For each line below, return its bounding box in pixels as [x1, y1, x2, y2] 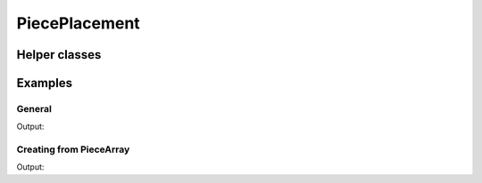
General [16, 102, 53, 115]
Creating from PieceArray [16, 143, 130, 155]
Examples [16, 76, 73, 91]
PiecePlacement [16, 13, 140, 33]
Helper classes [16, 47, 102, 62]
